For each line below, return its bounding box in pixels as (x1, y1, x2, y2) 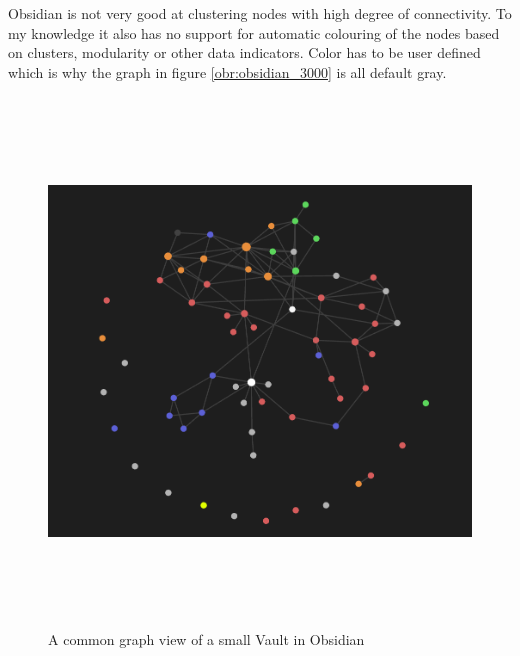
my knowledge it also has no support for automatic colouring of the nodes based (8, 22, 500, 43)
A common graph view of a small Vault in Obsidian (48, 629, 365, 650)
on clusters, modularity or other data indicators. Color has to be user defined (8, 42, 481, 63)
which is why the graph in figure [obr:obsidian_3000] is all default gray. (8, 61, 447, 82)
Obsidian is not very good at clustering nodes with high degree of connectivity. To (8, 3, 512, 23)
